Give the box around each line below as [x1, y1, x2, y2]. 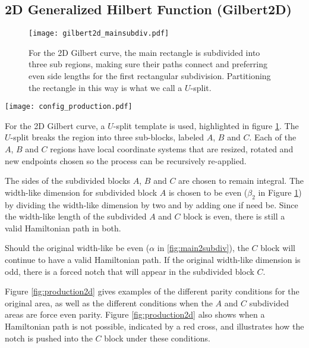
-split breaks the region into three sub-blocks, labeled [10, 131, 204, 143]
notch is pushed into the [5, 331, 93, 344]
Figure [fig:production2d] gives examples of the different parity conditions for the [5, 285, 299, 297]
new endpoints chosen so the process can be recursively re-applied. [5, 154, 247, 167]
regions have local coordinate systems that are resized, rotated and [50, 143, 294, 155]
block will [260, 242, 295, 254]
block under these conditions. [104, 331, 210, 344]
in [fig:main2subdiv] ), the [157, 242, 249, 254]
